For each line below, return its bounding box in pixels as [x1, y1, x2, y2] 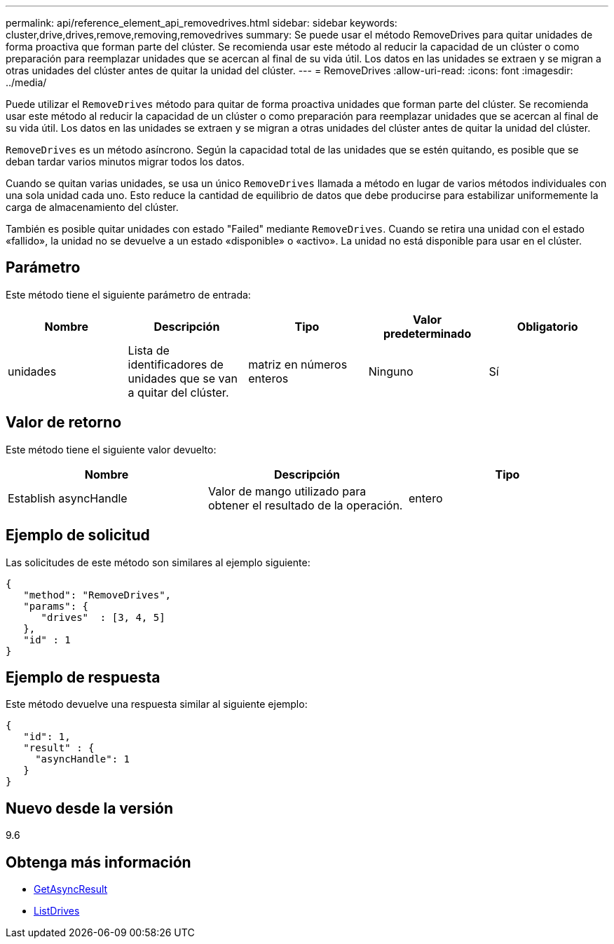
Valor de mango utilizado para [207, 484, 367, 498]
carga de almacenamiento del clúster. [6, 201, 179, 213]
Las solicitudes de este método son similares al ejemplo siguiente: [6, 556, 311, 568]
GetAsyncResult [34, 883, 108, 896]
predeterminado [383, 326, 472, 341]
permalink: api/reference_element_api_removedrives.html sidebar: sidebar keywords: [6, 17, 397, 29]
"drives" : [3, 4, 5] [41, 611, 165, 623]
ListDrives [34, 905, 80, 917]
